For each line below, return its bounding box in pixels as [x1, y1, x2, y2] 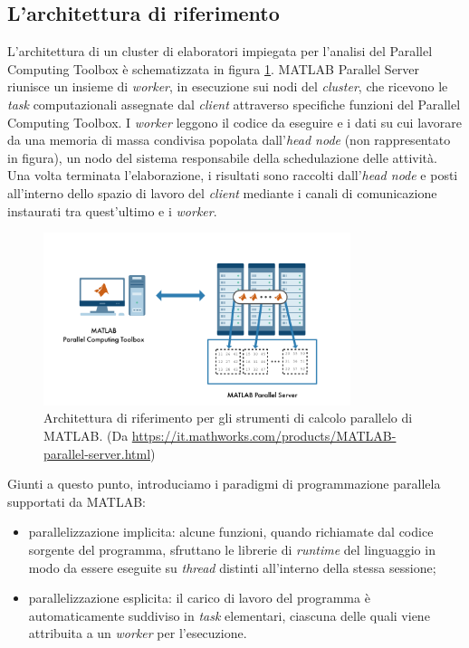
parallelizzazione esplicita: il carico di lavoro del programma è [28, 588, 370, 607]
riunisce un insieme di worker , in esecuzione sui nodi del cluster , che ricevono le [7, 77, 448, 96]
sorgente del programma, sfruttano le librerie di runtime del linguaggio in [28, 539, 435, 558]
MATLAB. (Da [43, 425, 129, 444]
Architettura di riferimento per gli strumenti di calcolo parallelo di [43, 408, 413, 427]
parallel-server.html [43, 443, 151, 462]
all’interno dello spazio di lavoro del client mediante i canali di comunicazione [7, 183, 437, 202]
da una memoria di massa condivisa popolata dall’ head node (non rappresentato [7, 130, 451, 149]
